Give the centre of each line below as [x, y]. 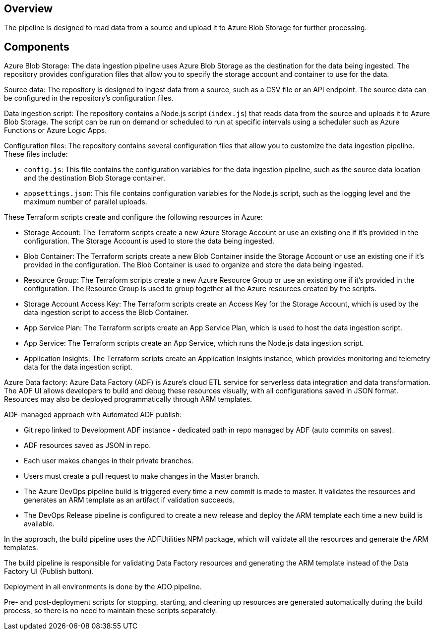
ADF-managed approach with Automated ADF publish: [93, 415]
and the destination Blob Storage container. [94, 178]
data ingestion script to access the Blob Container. [106, 313]
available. [39, 524]
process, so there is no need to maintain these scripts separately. [111, 611]
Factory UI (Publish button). [49, 571]
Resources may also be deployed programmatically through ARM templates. [128, 399]
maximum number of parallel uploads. [86, 202]
